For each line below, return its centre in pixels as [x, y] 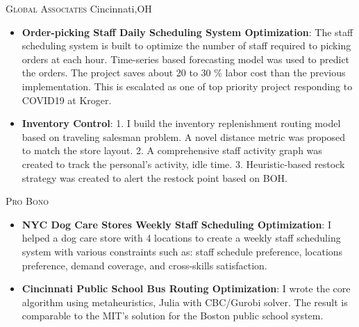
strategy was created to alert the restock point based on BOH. [155, 177]
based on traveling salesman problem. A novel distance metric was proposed [184, 136]
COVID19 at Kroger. [67, 100]
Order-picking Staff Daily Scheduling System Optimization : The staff [187, 32]
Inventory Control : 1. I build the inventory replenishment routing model [181, 123]
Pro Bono [27, 201]
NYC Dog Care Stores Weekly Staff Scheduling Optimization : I [176, 224]
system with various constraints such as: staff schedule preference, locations [182, 251]
